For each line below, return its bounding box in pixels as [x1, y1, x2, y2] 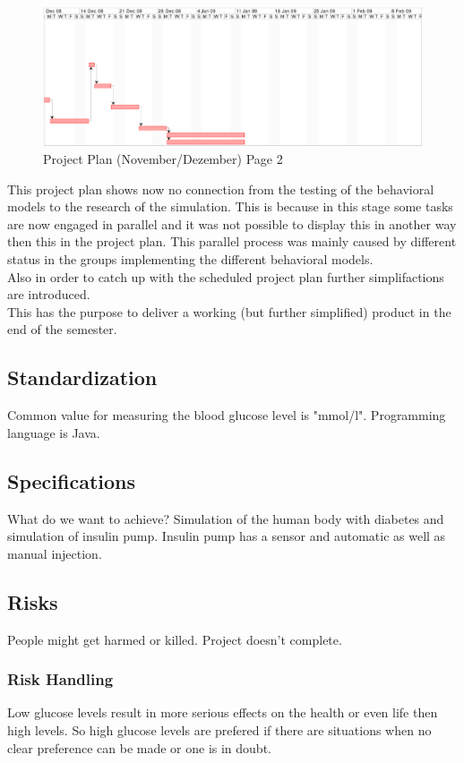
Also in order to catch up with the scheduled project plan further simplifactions [7, 267, 444, 286]
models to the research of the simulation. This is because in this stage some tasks [7, 197, 453, 216]
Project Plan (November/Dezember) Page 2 [43, 150, 283, 168]
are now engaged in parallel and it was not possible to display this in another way [7, 214, 457, 233]
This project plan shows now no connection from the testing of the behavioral [7, 179, 434, 198]
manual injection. [7, 544, 102, 562]
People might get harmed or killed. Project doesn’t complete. [7, 630, 342, 648]
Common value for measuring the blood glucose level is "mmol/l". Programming [7, 406, 446, 424]
